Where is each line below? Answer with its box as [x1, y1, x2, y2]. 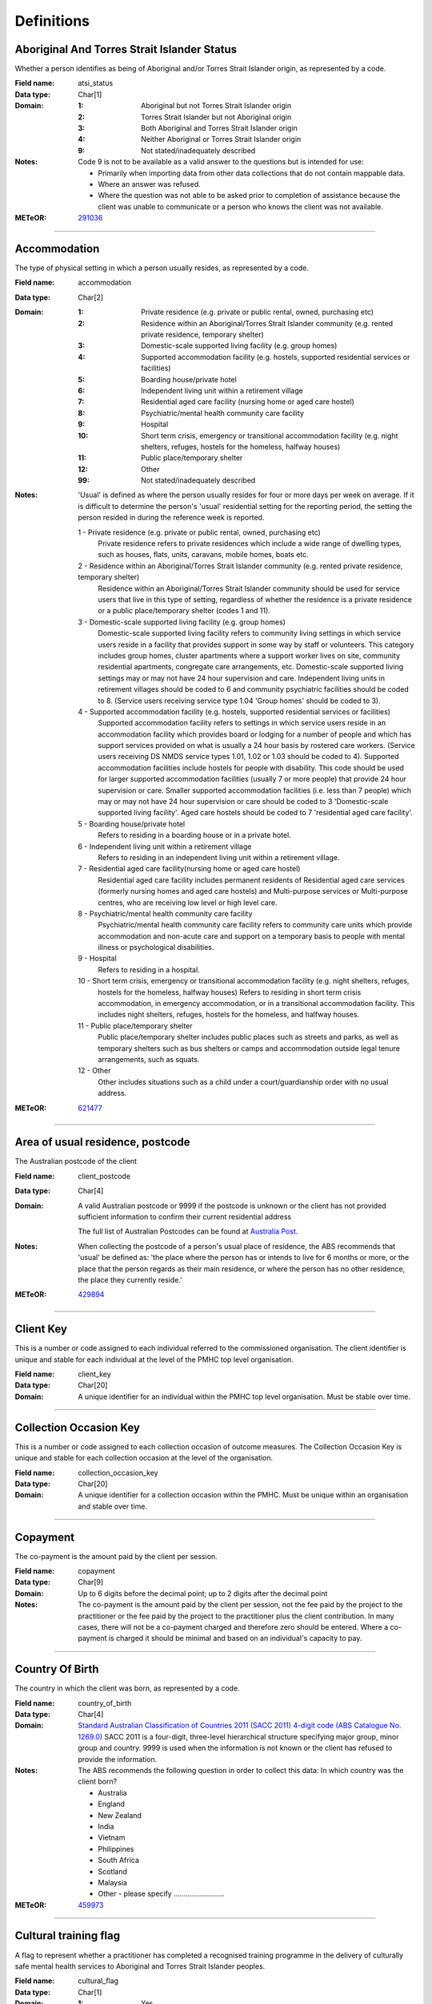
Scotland [98, 1866, 128, 1876]
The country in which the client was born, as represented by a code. [14, 1683, 240, 1693]
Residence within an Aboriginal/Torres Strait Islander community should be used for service [98, 584, 400, 593]
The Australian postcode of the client [14, 1157, 138, 1166]
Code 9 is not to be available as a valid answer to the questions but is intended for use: [78, 157, 364, 167]
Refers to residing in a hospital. [98, 964, 200, 974]
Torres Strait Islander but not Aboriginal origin [141, 112, 292, 122]
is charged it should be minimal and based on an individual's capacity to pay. [108, 1634, 362, 1643]
